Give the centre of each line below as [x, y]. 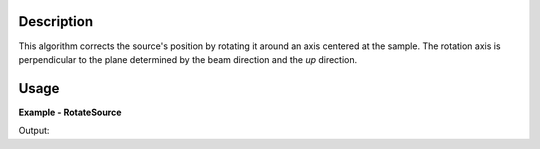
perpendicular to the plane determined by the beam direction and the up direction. [188, 59]
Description [56, 21]
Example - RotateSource [70, 112]
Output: [34, 131]
